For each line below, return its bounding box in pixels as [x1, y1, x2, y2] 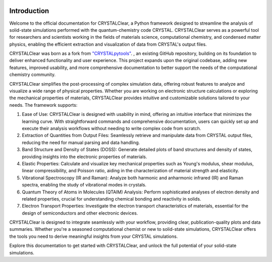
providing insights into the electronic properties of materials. [22, 154, 147, 160]
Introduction [9, 7, 49, 15]
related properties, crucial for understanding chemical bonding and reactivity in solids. [22, 195, 201, 202]
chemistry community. [9, 72, 56, 78]
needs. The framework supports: [9, 102, 78, 108]
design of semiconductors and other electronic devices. [22, 210, 138, 216]
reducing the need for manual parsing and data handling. [22, 139, 141, 146]
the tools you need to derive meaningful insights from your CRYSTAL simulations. [9, 233, 178, 239]
